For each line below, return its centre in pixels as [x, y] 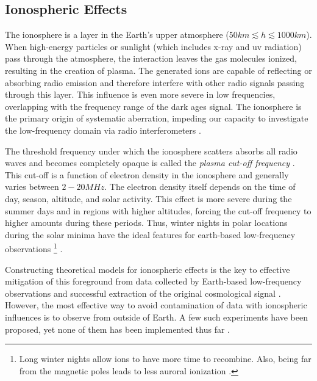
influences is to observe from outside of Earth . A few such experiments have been [157, 317]
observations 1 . [34, 248]
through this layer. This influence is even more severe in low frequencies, [140, 94]
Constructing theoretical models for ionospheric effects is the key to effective [148, 269]
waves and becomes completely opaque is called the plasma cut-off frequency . [150, 163]
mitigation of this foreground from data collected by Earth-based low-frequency [153, 281]
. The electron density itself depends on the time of [200, 187]
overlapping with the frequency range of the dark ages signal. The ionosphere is [153, 106]
